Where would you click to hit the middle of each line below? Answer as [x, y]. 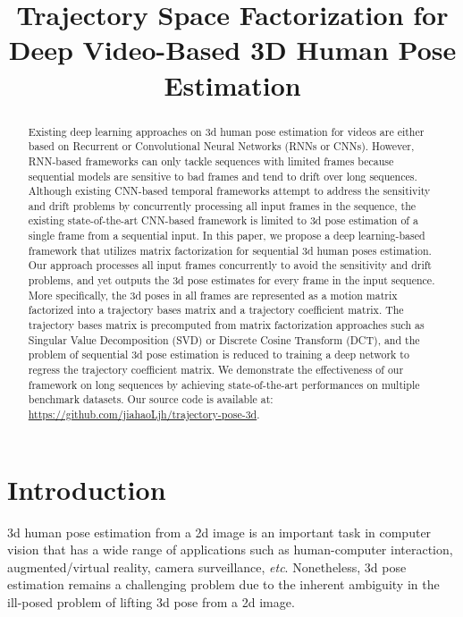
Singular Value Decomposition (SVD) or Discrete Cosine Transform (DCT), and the [224, 339]
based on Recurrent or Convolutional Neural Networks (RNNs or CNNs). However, [221, 146]
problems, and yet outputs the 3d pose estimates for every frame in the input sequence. [231, 280]
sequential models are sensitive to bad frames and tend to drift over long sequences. [223, 176]
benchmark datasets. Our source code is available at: [151, 399]
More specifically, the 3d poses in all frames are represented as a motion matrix [213, 295]
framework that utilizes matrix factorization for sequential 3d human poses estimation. [230, 250]
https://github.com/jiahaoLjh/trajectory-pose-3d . [144, 414]
